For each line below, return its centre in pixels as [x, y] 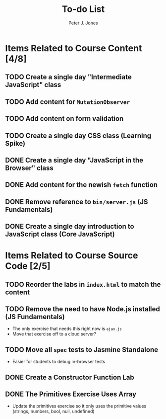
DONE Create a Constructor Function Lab [70, 377]
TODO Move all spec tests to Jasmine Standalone [82, 350]
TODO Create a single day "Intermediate [69, 77]
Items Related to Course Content [74, 48]
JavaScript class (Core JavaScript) [60, 234]
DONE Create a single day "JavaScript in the [74, 160]
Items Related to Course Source [72, 256]
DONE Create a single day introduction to [70, 226]
